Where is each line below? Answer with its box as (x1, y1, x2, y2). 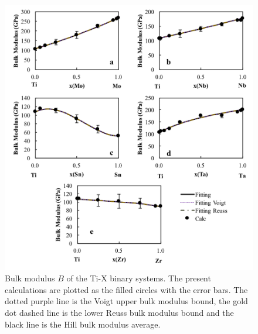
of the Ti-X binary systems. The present (66, 272, 211, 284)
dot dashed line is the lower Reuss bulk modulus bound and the (5, 307, 234, 319)
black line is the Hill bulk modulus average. (5, 318, 161, 330)
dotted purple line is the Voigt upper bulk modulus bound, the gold (5, 295, 248, 307)
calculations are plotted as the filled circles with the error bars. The (5, 283, 248, 295)
